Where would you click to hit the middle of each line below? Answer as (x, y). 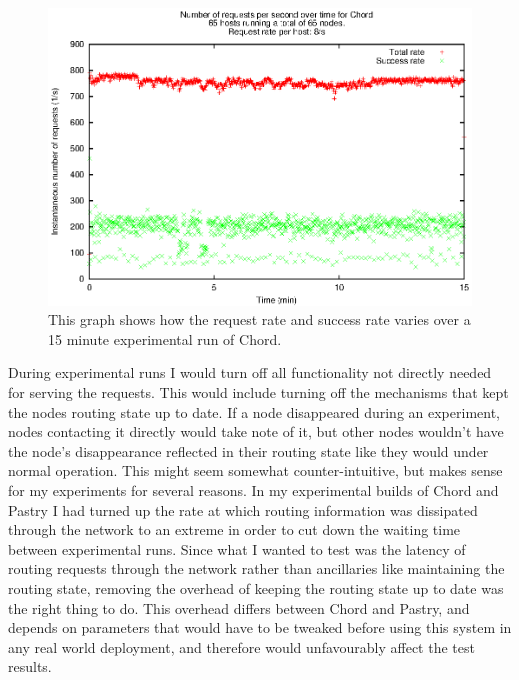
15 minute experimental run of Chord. (165, 338)
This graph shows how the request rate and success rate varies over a (259, 319)
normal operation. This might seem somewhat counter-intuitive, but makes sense (255, 470)
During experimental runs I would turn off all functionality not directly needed (250, 372)
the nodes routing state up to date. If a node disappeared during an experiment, (254, 411)
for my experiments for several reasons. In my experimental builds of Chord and (253, 490)
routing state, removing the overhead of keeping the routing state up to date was (256, 588)
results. (30, 666)
